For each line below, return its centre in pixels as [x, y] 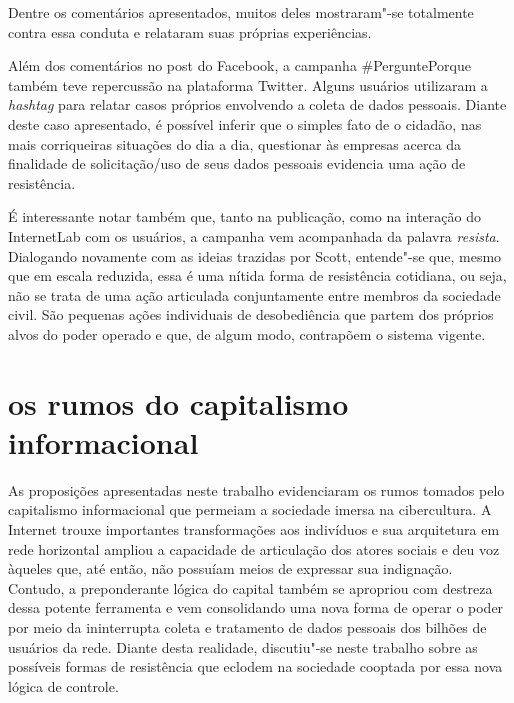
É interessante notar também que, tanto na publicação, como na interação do [244, 216]
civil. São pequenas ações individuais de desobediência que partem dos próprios [251, 314]
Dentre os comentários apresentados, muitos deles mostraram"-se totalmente [241, 12]
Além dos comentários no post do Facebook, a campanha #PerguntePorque [239, 65]
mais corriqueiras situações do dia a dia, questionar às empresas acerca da [235, 143]
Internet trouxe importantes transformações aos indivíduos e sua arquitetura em [254, 529]
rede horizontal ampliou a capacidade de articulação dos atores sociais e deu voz [254, 548]
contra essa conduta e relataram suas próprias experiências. [190, 31]
